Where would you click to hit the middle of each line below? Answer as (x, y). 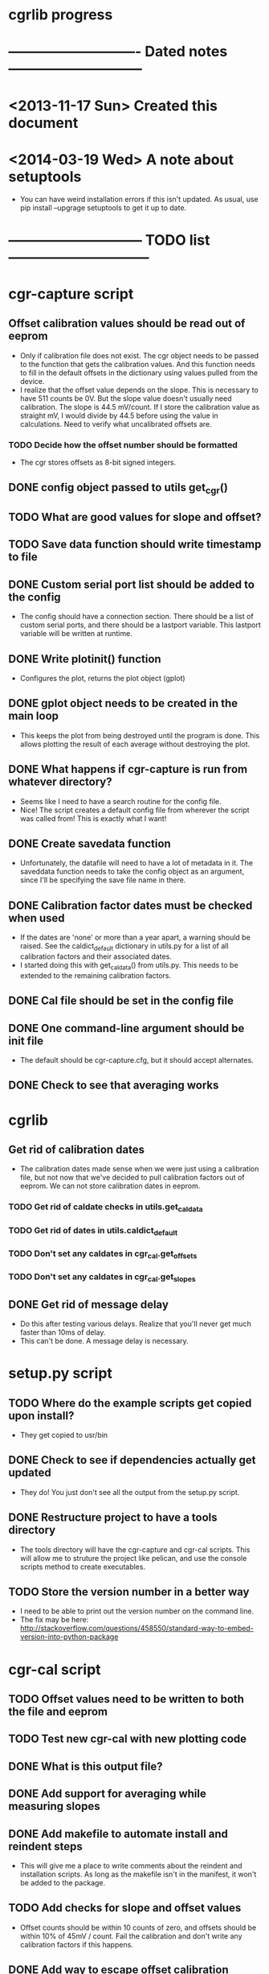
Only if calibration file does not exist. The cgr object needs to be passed (139, 355)
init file (26, 1041)
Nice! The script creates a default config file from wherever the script (135, 810)
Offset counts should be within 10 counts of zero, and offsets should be (138, 1927)
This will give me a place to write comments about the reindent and (131, 1865)
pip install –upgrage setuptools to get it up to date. (103, 208)
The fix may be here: (54, 1620)
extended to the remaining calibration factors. (95, 975)
